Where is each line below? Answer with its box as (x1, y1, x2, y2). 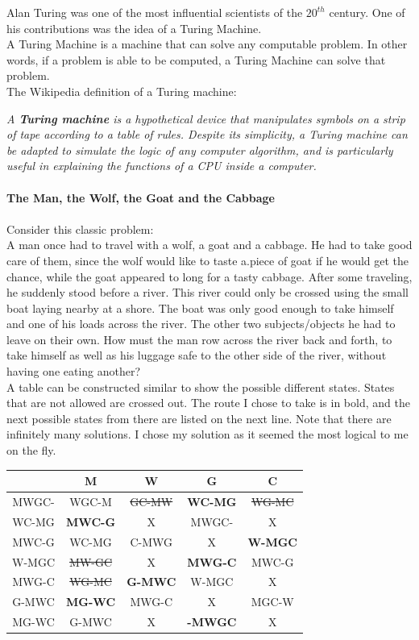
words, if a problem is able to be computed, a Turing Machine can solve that (6, 51, 386, 68)
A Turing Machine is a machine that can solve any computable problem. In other (6, 35, 408, 52)
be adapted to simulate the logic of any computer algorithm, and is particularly (6, 141, 393, 158)
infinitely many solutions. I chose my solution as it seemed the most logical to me (6, 426, 409, 443)
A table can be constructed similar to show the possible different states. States (6, 378, 395, 395)
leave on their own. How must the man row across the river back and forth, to (6, 330, 392, 347)
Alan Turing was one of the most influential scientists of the (6, 4, 303, 20)
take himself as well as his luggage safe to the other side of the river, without (6, 347, 387, 364)
